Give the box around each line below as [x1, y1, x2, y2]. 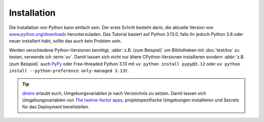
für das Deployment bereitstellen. [22, 104, 89, 110]
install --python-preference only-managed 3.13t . [9, 68, 129, 73]
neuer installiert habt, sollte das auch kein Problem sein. [9, 38, 122, 44]
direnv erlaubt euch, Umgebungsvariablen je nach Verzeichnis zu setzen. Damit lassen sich [22, 90, 206, 96]
